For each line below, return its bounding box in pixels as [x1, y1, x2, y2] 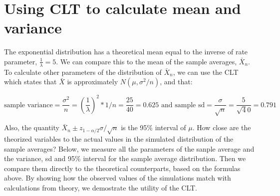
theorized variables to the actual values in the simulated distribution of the [4, 133, 234, 144]
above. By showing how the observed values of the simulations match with [4, 173, 231, 183]
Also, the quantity [4, 122, 59, 133]
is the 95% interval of [121, 122, 186, 133]
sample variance [4, 101, 53, 109]
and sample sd [161, 101, 205, 109]
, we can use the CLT [173, 66, 239, 77]
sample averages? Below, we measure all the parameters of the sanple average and [4, 143, 255, 154]
